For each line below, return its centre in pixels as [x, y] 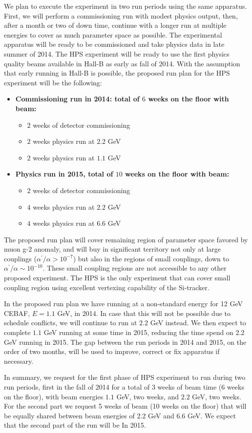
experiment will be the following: [53, 82]
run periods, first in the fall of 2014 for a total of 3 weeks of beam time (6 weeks [124, 387]
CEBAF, [17, 313]
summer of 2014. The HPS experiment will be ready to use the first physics [117, 53]
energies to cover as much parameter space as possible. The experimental [113, 34]
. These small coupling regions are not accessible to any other [135, 268]
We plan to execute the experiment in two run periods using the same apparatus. [126, 6]
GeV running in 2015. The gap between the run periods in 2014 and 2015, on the [125, 342]
